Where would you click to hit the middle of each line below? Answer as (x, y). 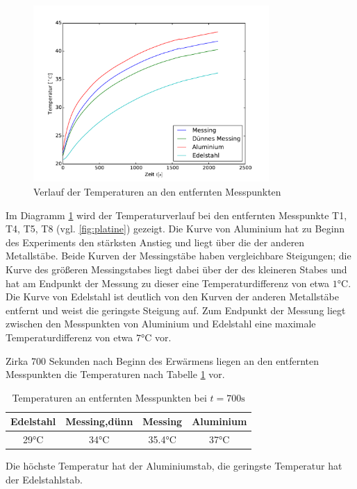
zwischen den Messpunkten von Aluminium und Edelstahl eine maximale (161, 324)
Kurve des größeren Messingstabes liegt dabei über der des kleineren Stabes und (176, 269)
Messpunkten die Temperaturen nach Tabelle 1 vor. (115, 374)
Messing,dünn (99, 421)
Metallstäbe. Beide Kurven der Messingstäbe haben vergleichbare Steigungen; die (178, 256)
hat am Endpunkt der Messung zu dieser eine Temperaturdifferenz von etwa (168, 283)
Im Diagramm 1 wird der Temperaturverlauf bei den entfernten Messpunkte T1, (176, 215)
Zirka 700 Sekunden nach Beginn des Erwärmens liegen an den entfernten (163, 360)
